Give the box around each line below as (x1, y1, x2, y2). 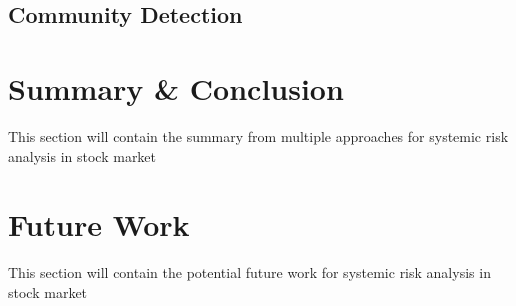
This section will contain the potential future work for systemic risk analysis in (8, 262, 491, 283)
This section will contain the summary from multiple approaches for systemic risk (8, 125, 509, 146)
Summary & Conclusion (8, 67, 344, 108)
